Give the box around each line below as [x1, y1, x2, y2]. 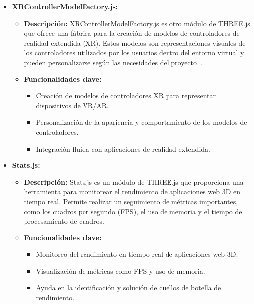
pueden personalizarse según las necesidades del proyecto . [24, 57, 202, 67]
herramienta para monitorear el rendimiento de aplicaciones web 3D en [24, 186, 241, 197]
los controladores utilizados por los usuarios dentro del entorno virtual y [24, 47, 244, 58]
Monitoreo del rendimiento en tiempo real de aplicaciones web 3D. [36, 249, 238, 259]
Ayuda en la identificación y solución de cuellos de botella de [36, 282, 221, 293]
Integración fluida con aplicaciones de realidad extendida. [36, 143, 210, 153]
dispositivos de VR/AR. [36, 100, 109, 110]
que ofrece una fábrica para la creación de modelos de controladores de [24, 28, 240, 38]
